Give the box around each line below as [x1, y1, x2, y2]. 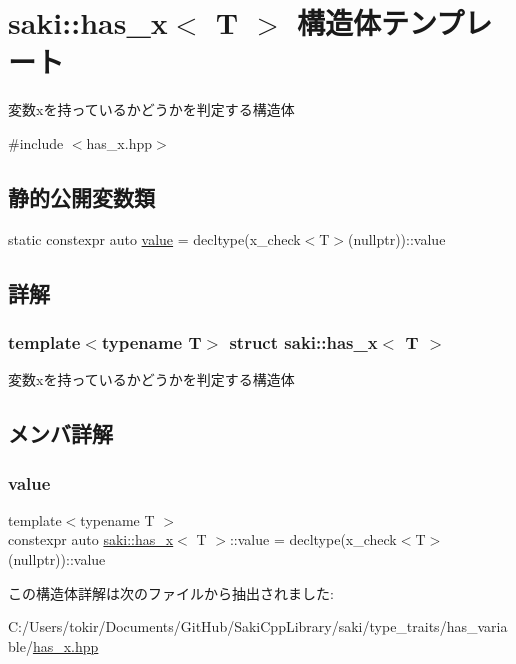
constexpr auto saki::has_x [8, 529, 174, 550]
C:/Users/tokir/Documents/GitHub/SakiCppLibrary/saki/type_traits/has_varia [8, 616, 508, 637]
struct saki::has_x [229, 330, 378, 354]
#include [8, 132, 64, 153]
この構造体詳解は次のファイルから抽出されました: [8, 582, 334, 603]
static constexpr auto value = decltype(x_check [8, 228, 301, 249]
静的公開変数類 [8, 181, 155, 212]
